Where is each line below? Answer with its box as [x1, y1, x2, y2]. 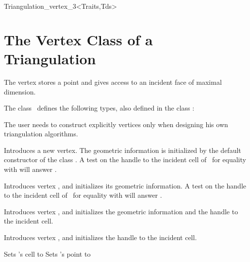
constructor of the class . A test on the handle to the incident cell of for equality [4, 154, 246, 165]
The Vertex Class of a [4, 29, 153, 49]
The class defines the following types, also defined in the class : [4, 103, 195, 113]
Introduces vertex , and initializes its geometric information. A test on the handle [4, 180, 247, 190]
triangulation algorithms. [4, 129, 78, 139]
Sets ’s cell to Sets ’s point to [4, 248, 91, 259]
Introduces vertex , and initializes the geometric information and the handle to [4, 206, 238, 216]
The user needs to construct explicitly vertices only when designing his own [4, 119, 228, 129]
